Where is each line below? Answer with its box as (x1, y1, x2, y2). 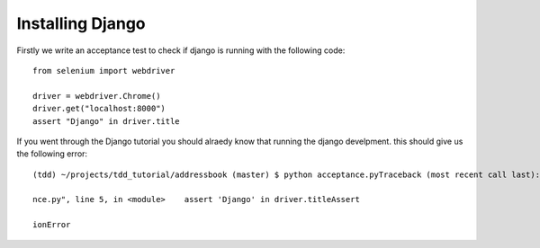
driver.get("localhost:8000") (32, 103, 166, 114)
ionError (32, 220, 71, 230)
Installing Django (16, 13, 146, 33)
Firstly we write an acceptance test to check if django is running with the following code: (16, 45, 346, 56)
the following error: (16, 148, 88, 159)
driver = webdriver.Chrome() (32, 91, 161, 101)
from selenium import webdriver (32, 66, 175, 75)
